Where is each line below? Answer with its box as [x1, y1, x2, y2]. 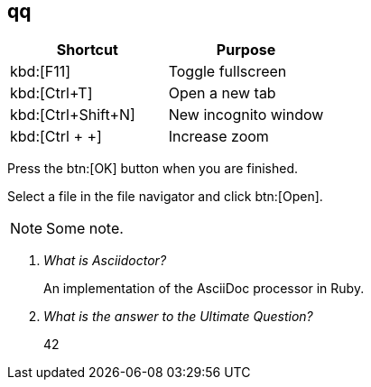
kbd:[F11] [10, 62, 71, 81]
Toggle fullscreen [168, 62, 287, 81]
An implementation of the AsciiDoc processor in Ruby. [43, 281, 365, 297]
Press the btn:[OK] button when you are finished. [7, 161, 298, 177]
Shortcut [56, 41, 118, 60]
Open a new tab [168, 84, 276, 103]
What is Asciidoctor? [43, 253, 167, 269]
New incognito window [168, 106, 324, 124]
